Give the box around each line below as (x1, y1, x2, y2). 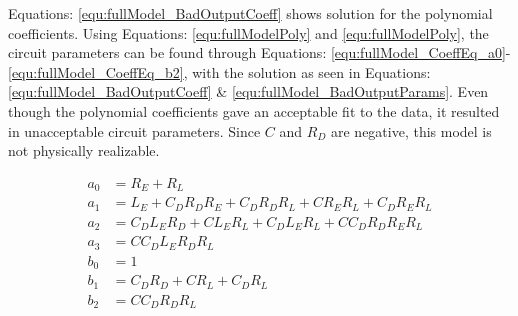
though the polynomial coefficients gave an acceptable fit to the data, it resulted (8, 100, 500, 121)
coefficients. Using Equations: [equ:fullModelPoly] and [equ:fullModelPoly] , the (8, 22, 489, 43)
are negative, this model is (330, 120, 492, 141)
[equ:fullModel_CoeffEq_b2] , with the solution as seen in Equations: (8, 61, 431, 82)
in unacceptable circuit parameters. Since (8, 120, 261, 141)
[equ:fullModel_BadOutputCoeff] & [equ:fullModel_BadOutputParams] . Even (8, 81, 489, 102)
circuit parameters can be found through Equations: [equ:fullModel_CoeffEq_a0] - (8, 42, 511, 63)
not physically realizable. (8, 140, 160, 161)
